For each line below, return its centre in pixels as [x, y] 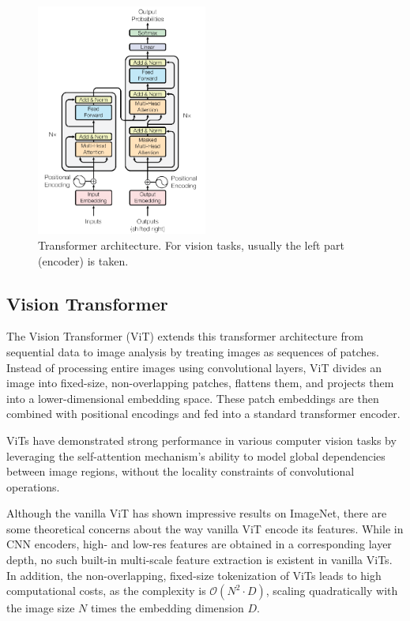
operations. [33, 486]
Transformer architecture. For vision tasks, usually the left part [191, 245]
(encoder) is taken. [83, 260]
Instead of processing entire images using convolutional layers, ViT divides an [194, 367]
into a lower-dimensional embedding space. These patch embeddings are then [193, 398]
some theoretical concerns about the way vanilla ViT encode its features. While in [205, 528]
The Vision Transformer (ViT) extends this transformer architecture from [185, 336]
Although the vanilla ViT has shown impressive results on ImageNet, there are [197, 513]
